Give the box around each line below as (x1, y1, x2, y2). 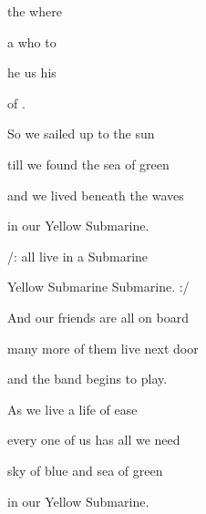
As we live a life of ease (7, 399, 138, 418)
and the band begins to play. (7, 369, 168, 388)
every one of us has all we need (7, 430, 180, 449)
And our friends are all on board (7, 307, 189, 326)
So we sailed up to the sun (7, 124, 155, 143)
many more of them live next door (7, 338, 199, 357)
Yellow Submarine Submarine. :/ (7, 277, 190, 296)
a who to (7, 32, 57, 51)
